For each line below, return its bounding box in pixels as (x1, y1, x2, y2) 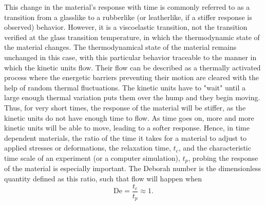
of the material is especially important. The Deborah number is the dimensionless (4, 163, 261, 174)
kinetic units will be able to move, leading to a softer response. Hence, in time (4, 122, 250, 133)
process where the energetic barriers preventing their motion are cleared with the (4, 72, 259, 83)
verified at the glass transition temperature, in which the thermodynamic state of (4, 31, 260, 42)
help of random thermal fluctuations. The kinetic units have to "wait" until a (4, 82, 246, 92)
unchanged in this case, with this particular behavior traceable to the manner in (4, 51, 257, 62)
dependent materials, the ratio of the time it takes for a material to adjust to (4, 132, 247, 143)
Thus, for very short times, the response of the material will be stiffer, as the (4, 102, 246, 113)
